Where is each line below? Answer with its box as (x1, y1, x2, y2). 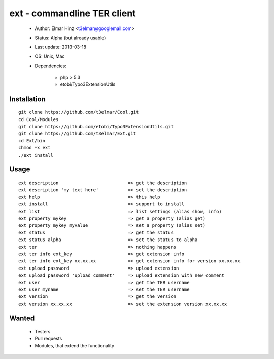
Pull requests (35, 336, 62, 342)
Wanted (9, 314, 35, 322)
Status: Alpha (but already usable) (35, 35, 106, 41)
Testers (35, 328, 51, 335)
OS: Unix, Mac (35, 53, 65, 59)
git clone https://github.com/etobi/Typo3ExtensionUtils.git (18, 124, 174, 130)
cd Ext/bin (18, 138, 46, 143)
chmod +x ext (18, 145, 51, 151)
